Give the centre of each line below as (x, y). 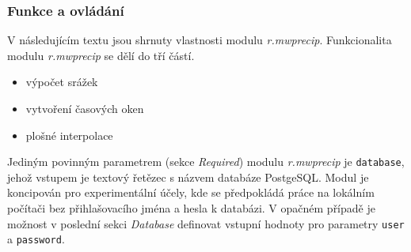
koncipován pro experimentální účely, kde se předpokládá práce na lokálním (191, 192)
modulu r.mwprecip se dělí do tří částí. (101, 55)
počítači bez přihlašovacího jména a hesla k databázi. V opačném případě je (191, 208)
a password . (36, 239)
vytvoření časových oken (85, 108)
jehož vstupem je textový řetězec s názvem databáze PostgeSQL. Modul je (188, 177)
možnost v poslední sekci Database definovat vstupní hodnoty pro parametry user (206, 223)
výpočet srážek (62, 82)
